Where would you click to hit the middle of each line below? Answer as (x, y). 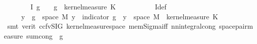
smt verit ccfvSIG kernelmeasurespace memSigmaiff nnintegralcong (111, 26)
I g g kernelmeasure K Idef (98, 6)
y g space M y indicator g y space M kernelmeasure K (120, 16)
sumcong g (45, 35)
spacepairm (236, 26)
